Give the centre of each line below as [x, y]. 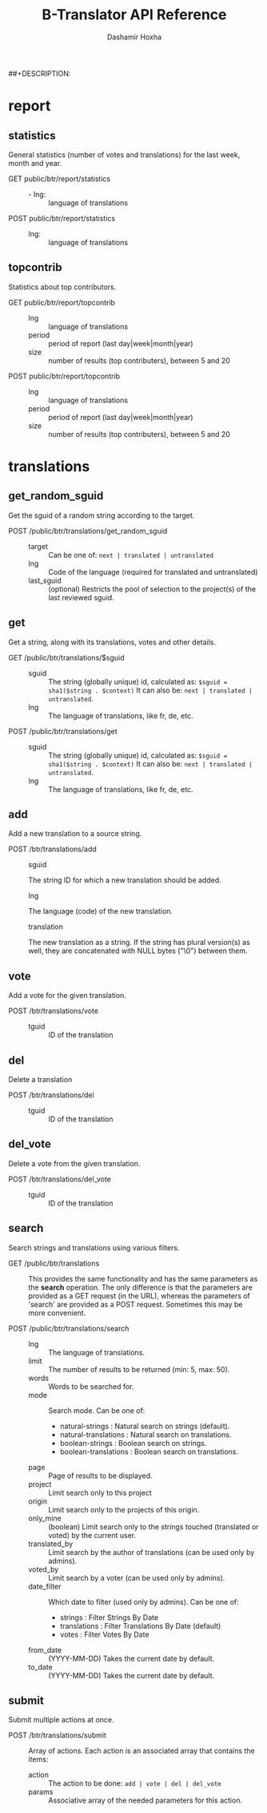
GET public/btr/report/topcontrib [62, 302]
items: [38, 1759]
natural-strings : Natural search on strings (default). [145, 1426]
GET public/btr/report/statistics [59, 179]
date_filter [45, 1586]
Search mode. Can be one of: [97, 1410]
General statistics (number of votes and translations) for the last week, [124, 155]
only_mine [45, 1518]
